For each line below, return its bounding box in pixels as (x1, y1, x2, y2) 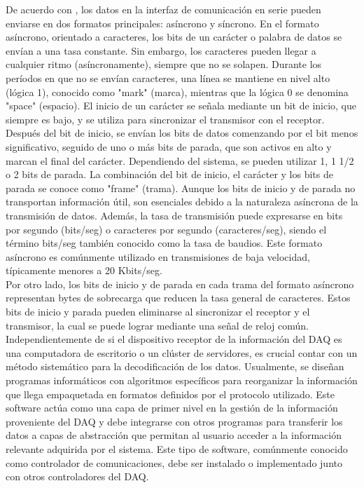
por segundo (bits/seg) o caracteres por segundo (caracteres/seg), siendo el (6, 222, 327, 236)
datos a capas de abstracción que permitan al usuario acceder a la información (6, 428, 342, 442)
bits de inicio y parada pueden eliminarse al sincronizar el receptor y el (6, 304, 310, 319)
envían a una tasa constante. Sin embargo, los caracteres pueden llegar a (6, 43, 316, 57)
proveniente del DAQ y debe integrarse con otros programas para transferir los (6, 414, 343, 428)
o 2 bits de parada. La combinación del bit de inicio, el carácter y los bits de (6, 167, 333, 182)
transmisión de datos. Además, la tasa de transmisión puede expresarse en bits (6, 208, 343, 222)
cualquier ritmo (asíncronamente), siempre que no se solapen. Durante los (6, 57, 322, 72)
